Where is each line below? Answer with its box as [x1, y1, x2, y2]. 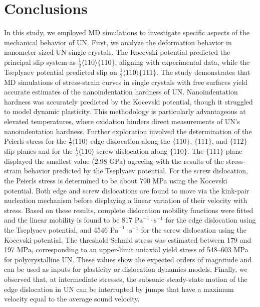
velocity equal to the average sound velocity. [4, 293, 140, 304]
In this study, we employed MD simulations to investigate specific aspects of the [4, 27, 249, 38]
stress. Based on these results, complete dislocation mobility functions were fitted [4, 204, 253, 215]
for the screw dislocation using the [141, 224, 246, 235]
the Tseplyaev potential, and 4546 [4, 224, 108, 235]
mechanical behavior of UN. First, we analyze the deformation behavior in [4, 37, 232, 47]
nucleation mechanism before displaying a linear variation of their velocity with [4, 195, 247, 206]
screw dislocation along [96, 145, 168, 156]
